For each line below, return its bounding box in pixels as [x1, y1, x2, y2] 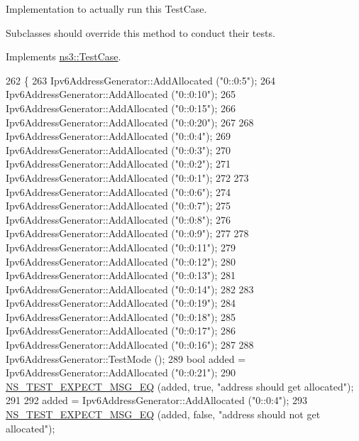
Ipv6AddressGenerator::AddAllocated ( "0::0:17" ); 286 [6, 323, 236, 338]
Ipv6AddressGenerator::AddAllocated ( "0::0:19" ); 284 [6, 295, 236, 310]
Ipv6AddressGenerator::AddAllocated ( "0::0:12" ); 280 [6, 254, 236, 268]
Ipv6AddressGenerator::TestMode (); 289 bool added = [6, 351, 246, 366]
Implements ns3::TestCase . [6, 49, 121, 64]
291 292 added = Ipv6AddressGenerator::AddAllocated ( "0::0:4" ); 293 [6, 393, 308, 408]
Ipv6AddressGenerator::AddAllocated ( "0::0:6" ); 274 [6, 184, 231, 199]
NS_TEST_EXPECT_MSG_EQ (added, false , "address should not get [6, 407, 321, 422]
